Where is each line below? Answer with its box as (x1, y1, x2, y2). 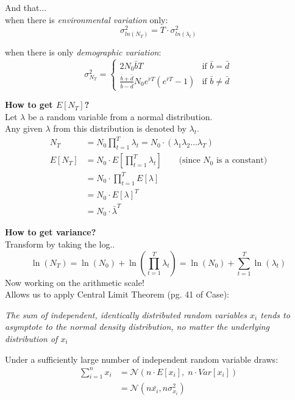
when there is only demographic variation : (5, 46, 162, 59)
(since (179, 156, 201, 165)
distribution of (5, 332, 58, 345)
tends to (260, 308, 290, 321)
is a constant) (216, 156, 268, 165)
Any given (5, 122, 43, 135)
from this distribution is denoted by (53, 122, 187, 135)
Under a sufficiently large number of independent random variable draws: (5, 352, 279, 365)
